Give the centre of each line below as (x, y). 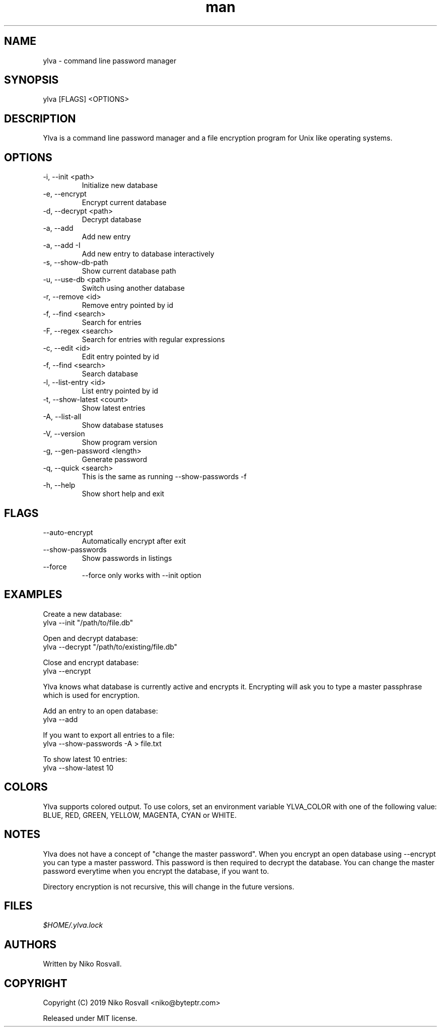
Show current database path (129, 271)
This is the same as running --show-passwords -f (164, 477)
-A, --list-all (62, 417)
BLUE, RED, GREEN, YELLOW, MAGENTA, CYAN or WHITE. (140, 815)
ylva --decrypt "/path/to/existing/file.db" (110, 647)
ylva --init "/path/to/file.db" (88, 622)
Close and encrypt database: (91, 662)
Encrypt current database (124, 203)
